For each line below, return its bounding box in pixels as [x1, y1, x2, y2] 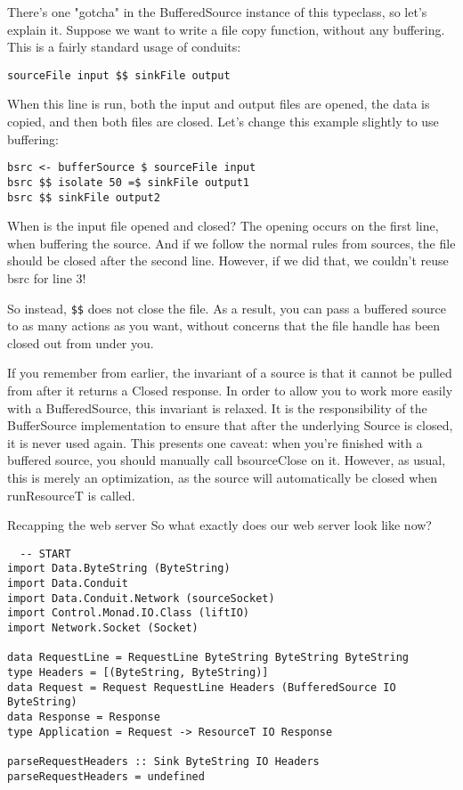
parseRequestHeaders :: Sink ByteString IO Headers [7, 754, 320, 768]
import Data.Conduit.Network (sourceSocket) [7, 591, 275, 605]
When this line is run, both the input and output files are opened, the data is [7, 94, 430, 113]
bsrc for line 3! [7, 268, 86, 287]
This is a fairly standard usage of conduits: [7, 37, 241, 56]
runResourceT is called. [7, 485, 135, 504]
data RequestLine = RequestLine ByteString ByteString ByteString [7, 651, 410, 664]
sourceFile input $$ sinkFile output [7, 69, 231, 82]
